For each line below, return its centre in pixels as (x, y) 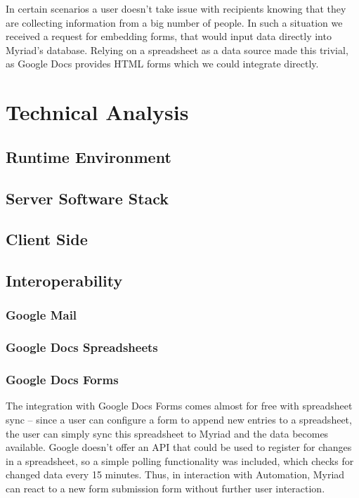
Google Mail (41, 315)
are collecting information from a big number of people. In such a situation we (174, 22)
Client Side (47, 239)
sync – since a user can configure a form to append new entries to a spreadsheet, (179, 419)
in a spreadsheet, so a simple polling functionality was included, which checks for (180, 460)
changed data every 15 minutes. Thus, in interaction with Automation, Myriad (175, 474)
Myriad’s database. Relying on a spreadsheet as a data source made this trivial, (177, 50)
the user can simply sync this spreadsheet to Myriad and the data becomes (167, 433)
